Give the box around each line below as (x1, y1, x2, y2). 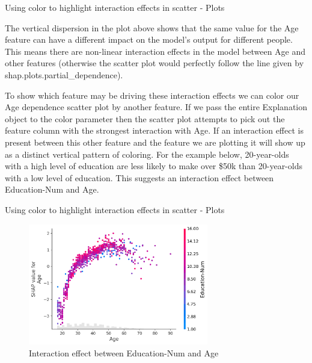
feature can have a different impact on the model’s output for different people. (5, 33, 293, 46)
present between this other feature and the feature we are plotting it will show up (5, 135, 305, 148)
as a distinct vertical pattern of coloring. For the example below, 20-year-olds (5, 147, 289, 160)
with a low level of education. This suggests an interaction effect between (5, 171, 274, 184)
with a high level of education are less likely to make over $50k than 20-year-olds (5, 160, 302, 172)
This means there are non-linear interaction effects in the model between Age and (5, 45, 306, 57)
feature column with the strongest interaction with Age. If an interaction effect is (5, 124, 304, 137)
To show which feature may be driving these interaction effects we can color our (5, 88, 299, 101)
